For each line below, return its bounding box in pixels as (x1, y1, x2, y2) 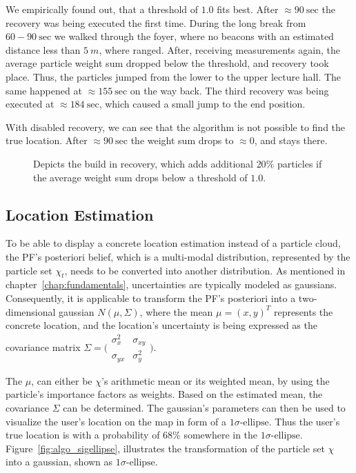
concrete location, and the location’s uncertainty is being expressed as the (6, 318, 317, 332)
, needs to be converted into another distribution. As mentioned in (64, 263, 346, 277)
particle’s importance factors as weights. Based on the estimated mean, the (6, 387, 323, 401)
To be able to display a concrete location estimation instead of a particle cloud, (6, 236, 341, 250)
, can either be (31, 373, 92, 388)
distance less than (6, 42, 81, 57)
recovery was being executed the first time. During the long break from (6, 15, 306, 30)
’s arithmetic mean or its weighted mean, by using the (101, 373, 330, 388)
